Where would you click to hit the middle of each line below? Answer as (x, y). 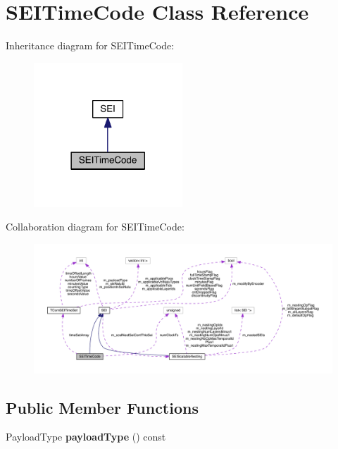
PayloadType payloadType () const (86, 437)
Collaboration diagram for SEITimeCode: (95, 227)
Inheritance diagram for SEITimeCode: (90, 45)
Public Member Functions (102, 407)
